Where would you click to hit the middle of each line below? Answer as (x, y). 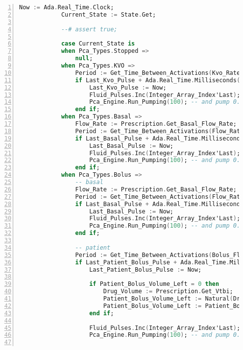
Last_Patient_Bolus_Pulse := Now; (146, 269)
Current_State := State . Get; (109, 14)
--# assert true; (89, 29)
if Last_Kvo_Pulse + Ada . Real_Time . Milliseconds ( (158, 80)
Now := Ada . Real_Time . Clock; (67, 7)
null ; (84, 58)
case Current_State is (98, 44)
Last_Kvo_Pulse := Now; (128, 87)
